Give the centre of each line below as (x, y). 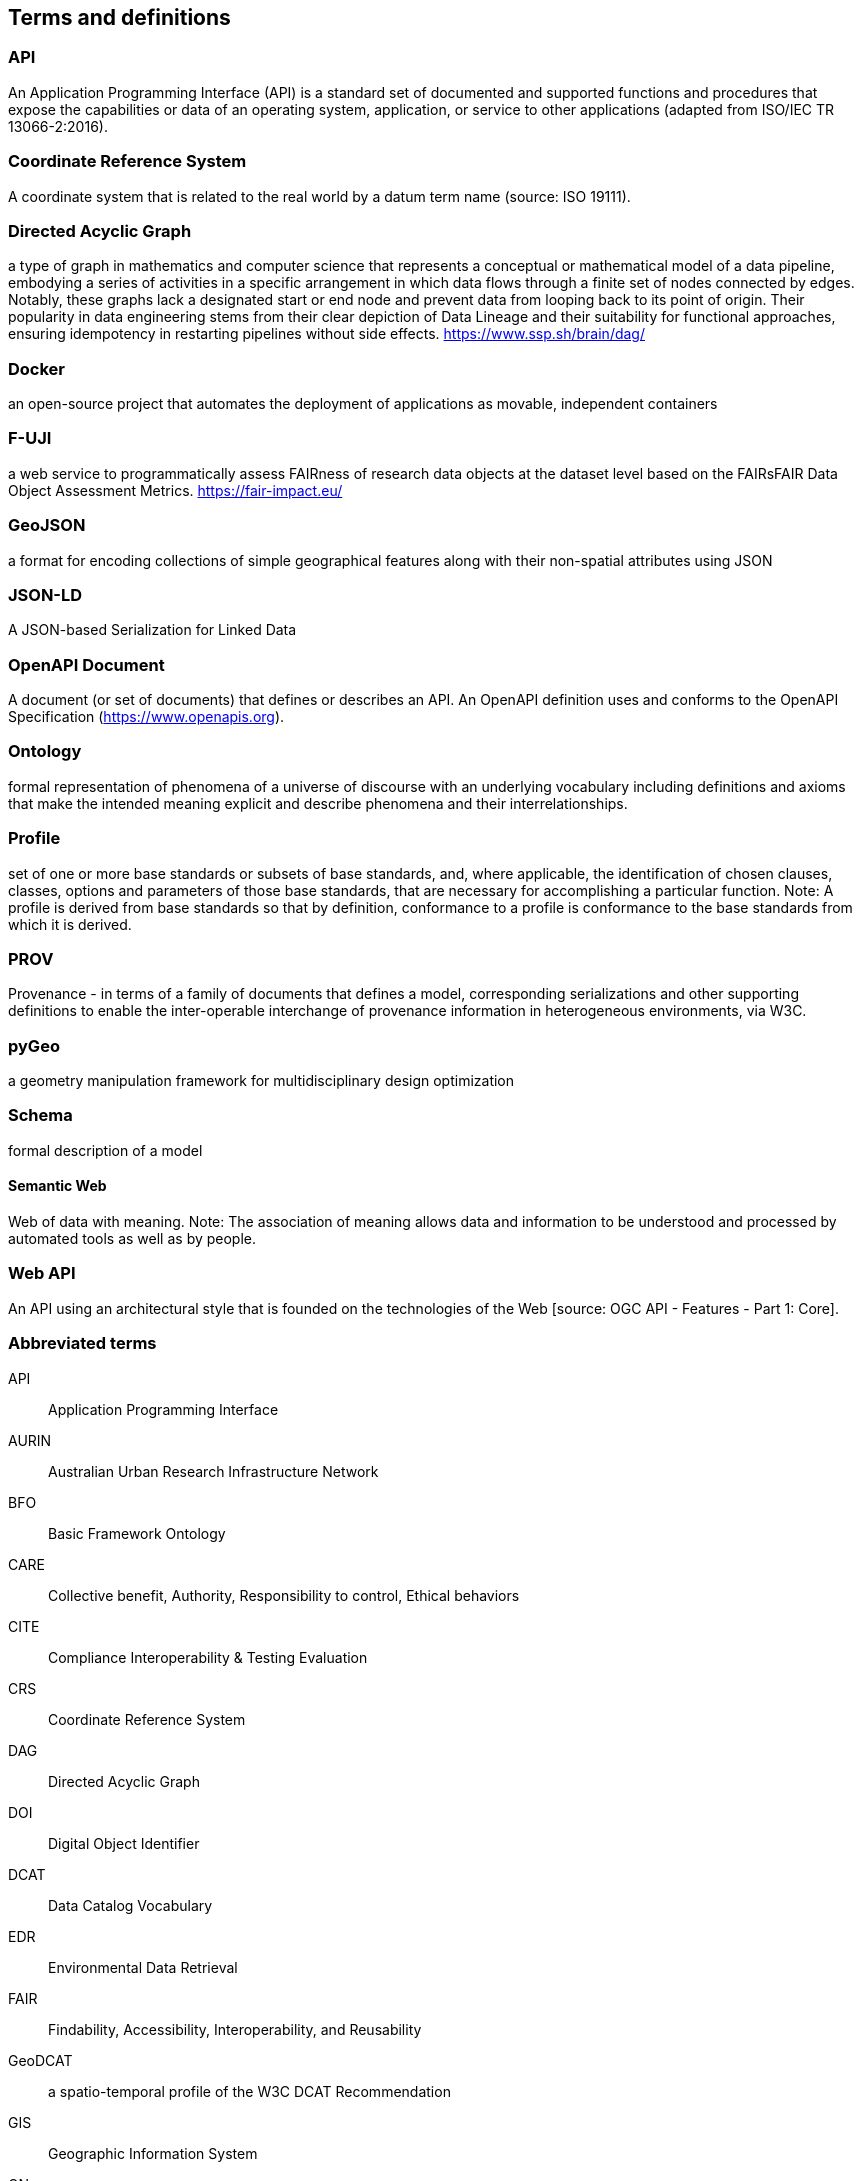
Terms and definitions (119, 17)
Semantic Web (57, 1186)
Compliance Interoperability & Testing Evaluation (208, 1657)
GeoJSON (47, 525)
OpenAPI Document (86, 664)
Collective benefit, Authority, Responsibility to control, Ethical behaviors (284, 1595)
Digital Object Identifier (124, 1843)
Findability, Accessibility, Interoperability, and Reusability (235, 2029)
